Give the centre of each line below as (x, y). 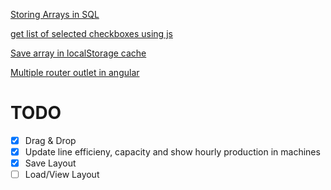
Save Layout (50, 163)
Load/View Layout (62, 175)
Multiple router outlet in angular (75, 72)
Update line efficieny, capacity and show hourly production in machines (172, 152)
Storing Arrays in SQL (55, 14)
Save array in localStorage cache (78, 53)
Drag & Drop (50, 140)
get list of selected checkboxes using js (91, 33)
